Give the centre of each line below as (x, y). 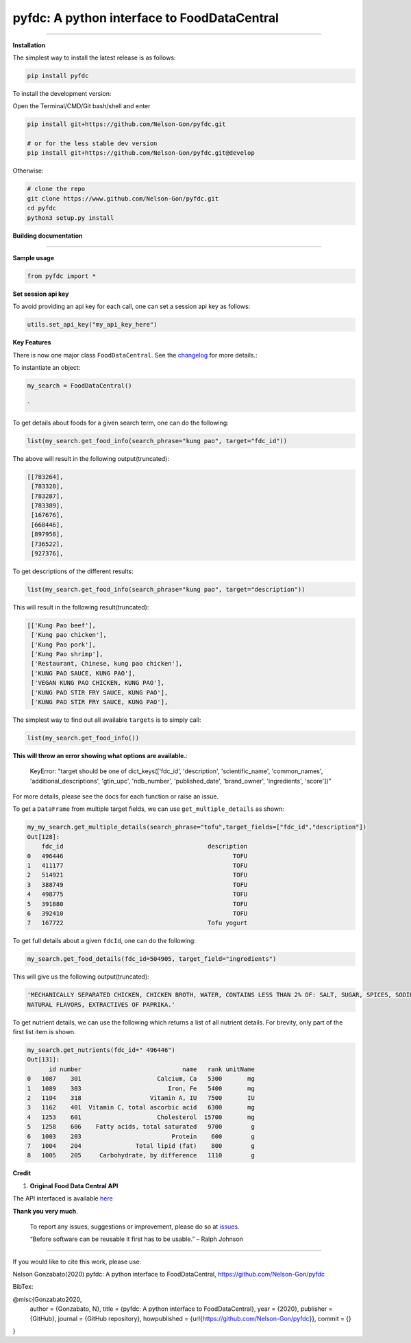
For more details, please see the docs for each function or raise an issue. (116, 796)
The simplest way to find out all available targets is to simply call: (107, 720)
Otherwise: (28, 171)
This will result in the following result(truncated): (81, 607)
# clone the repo (56, 189)
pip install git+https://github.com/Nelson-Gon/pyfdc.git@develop (141, 153)
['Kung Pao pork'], (63, 644)
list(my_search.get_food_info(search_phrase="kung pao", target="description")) (166, 589)
